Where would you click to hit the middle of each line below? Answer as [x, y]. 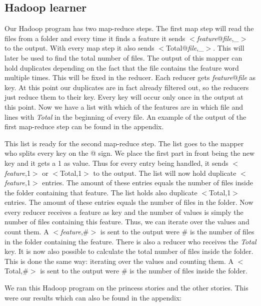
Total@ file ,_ [185, 48]
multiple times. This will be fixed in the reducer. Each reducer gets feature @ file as [130, 77]
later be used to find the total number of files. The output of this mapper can [123, 57]
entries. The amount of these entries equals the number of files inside [147, 183]
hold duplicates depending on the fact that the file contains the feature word [122, 67]
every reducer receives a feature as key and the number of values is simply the [124, 212]
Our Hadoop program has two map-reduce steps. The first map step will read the [129, 28]
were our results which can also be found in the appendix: [93, 297]
